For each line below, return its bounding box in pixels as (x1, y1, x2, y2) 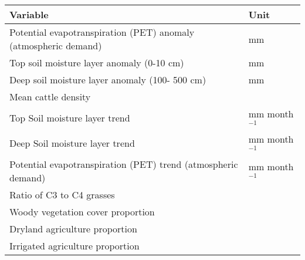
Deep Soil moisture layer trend (9, 136, 135, 150)
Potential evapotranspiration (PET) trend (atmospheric (9, 157, 238, 171)
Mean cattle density (9, 90, 91, 103)
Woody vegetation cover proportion (9, 204, 155, 218)
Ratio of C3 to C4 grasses (9, 187, 115, 201)
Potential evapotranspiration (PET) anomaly (9, 25, 195, 39)
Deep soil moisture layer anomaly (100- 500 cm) (9, 73, 206, 86)
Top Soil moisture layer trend (9, 110, 130, 124)
